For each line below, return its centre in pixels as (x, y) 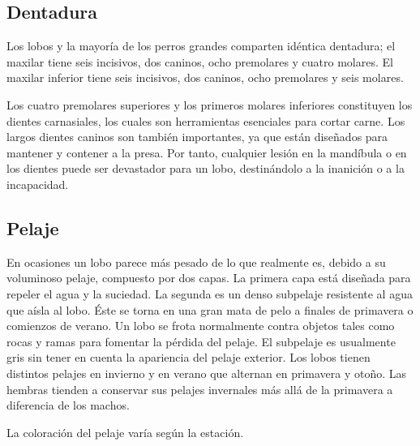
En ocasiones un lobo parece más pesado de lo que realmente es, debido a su (196, 262)
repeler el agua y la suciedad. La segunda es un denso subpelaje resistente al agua (210, 293)
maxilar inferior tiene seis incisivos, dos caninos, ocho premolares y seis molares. (205, 77)
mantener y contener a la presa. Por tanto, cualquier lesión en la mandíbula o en (207, 152)
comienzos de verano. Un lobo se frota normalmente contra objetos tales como (201, 326)
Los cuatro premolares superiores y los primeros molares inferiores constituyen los (210, 104)
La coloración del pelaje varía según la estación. (125, 432)
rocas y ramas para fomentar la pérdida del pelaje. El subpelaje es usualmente (201, 341)
